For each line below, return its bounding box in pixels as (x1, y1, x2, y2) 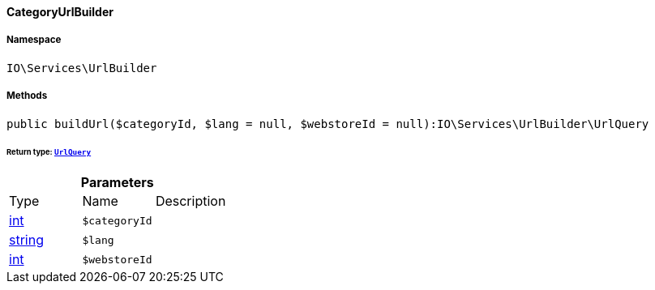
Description (155, 193, 226, 210)
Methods (6, 90, 48, 102)
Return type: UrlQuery (6, 147, 92, 157)
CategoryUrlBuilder (6, 5, 113, 19)
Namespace (6, 34, 62, 46)
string (9, 232, 44, 249)
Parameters (80, 174, 154, 191)
